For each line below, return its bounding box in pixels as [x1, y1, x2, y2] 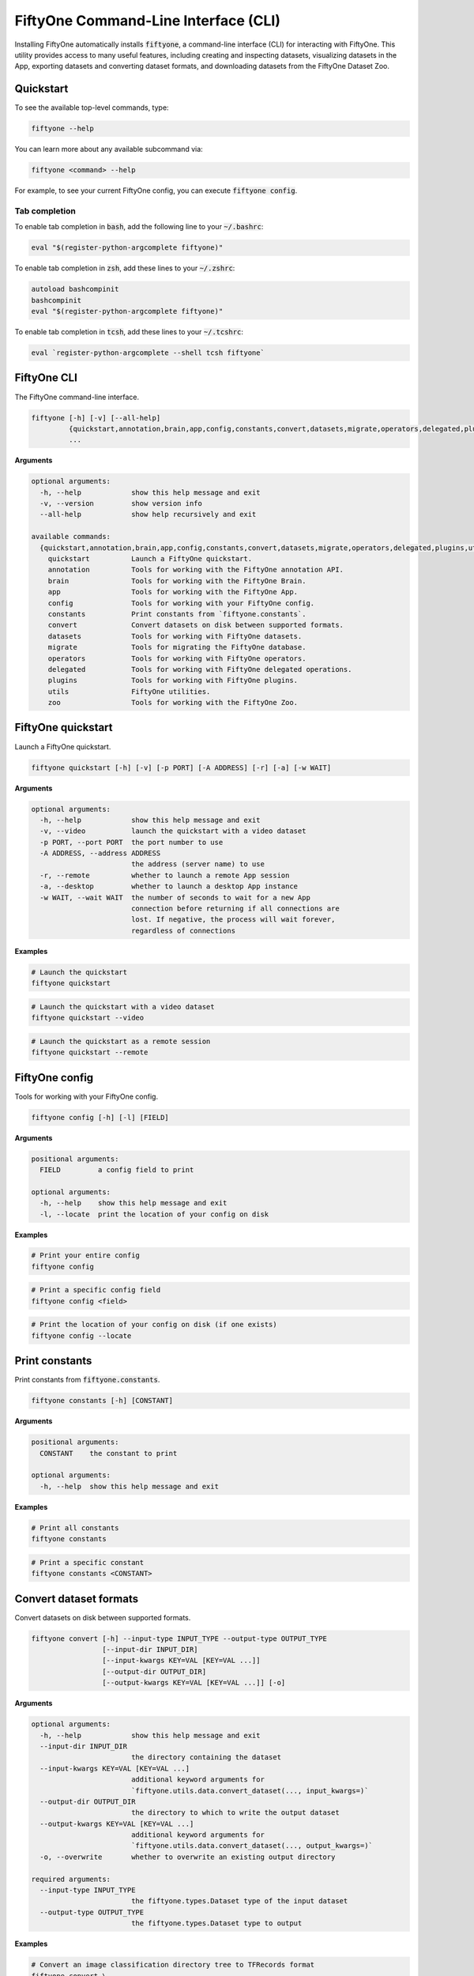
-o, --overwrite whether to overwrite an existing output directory [39, 1852, 336, 1861]
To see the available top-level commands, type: [14, 103, 169, 112]
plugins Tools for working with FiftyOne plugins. [47, 676, 299, 685]
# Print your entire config [31, 1251, 140, 1260]
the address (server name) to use [130, 860, 265, 869]
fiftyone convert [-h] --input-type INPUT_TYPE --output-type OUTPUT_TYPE [31, 1634, 328, 1643]
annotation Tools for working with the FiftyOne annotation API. [47, 565, 344, 575]
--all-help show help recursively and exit [39, 510, 257, 519]
